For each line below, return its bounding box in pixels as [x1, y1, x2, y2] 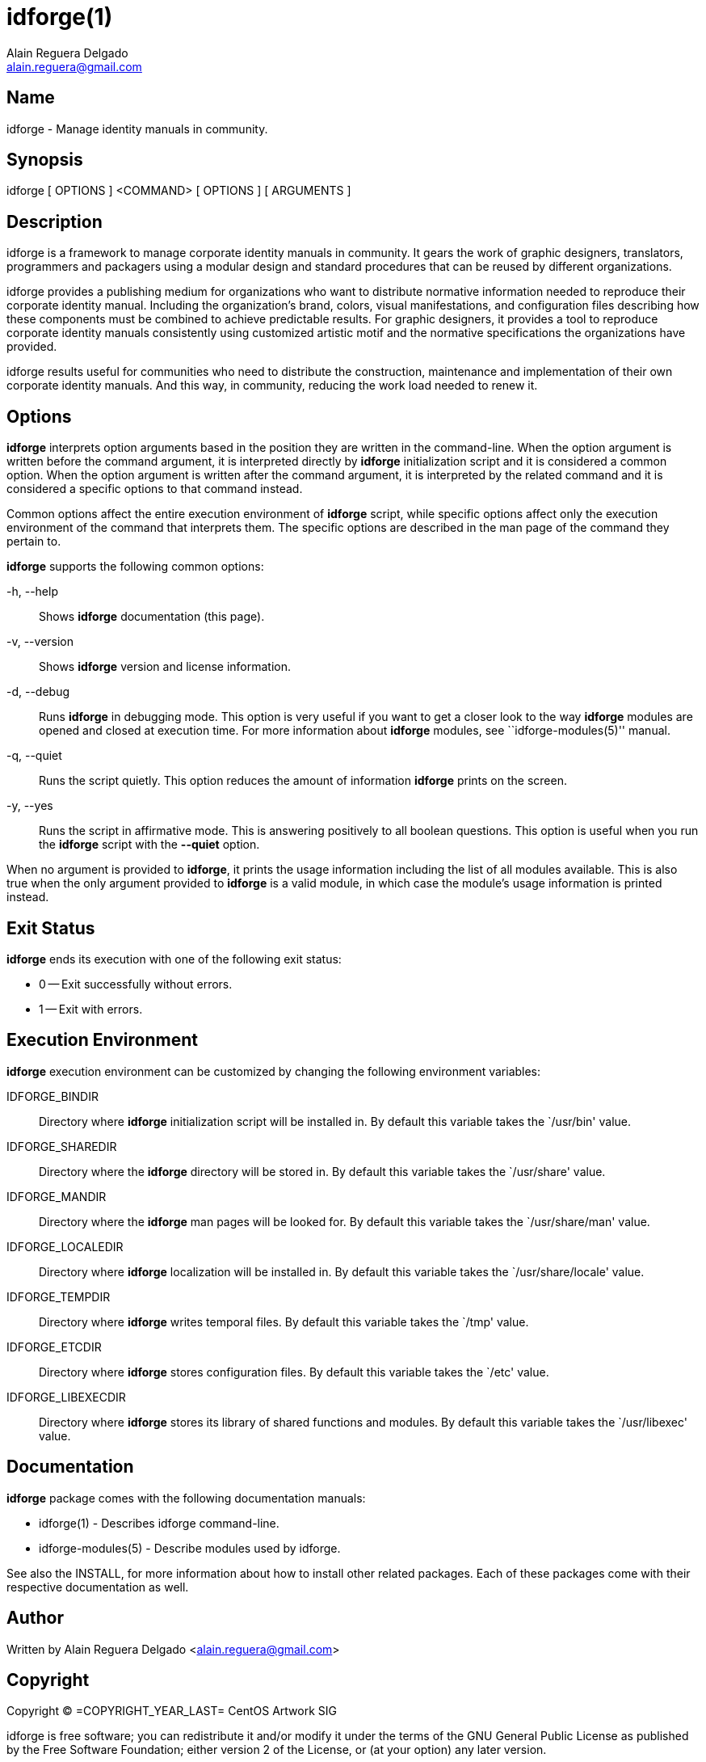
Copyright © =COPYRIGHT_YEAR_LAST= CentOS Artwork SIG [6, 1704, 337, 1718]
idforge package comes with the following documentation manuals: [6, 1490, 366, 1505]
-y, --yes [6, 799, 53, 813]
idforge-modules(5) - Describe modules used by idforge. [39, 1541, 341, 1555]
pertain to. [6, 534, 61, 549]
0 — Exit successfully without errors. [39, 976, 233, 991]
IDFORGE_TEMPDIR [6, 1289, 111, 1304]
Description [6, 211, 103, 232]
